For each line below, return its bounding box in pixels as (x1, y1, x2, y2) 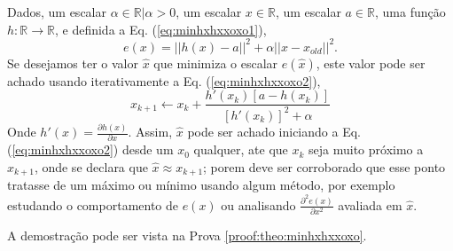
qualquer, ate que (193, 140, 288, 159)
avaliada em (338, 195, 402, 214)
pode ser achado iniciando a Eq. (187, 122, 361, 141)
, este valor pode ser (316, 53, 426, 72)
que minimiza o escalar (153, 53, 278, 72)
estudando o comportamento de (7, 195, 179, 214)
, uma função (375, 3, 446, 20)
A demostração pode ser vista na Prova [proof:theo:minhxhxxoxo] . (7, 226, 367, 245)
